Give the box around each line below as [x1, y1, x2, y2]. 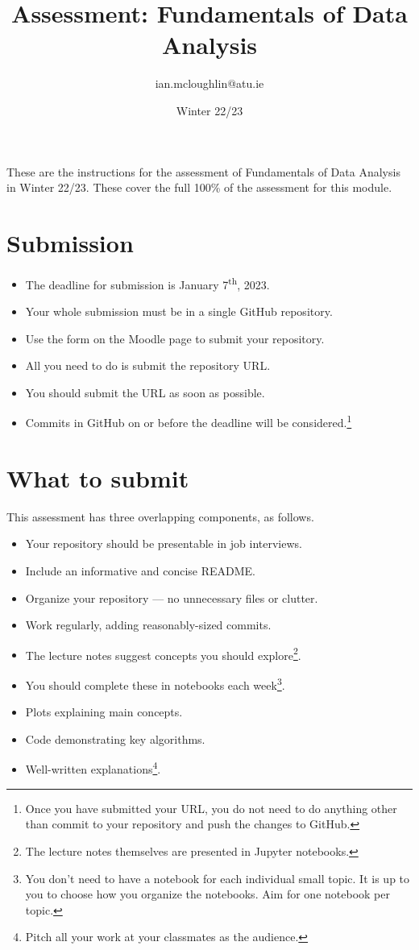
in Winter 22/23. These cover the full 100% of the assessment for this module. [6, 179, 392, 196]
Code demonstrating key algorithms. [25, 730, 205, 747]
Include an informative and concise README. [25, 562, 255, 579]
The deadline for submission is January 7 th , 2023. [25, 273, 270, 292]
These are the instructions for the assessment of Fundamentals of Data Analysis [6, 163, 400, 180]
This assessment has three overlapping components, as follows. [6, 508, 314, 525]
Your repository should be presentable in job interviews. [25, 535, 302, 552]
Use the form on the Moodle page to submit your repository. [25, 330, 325, 346]
